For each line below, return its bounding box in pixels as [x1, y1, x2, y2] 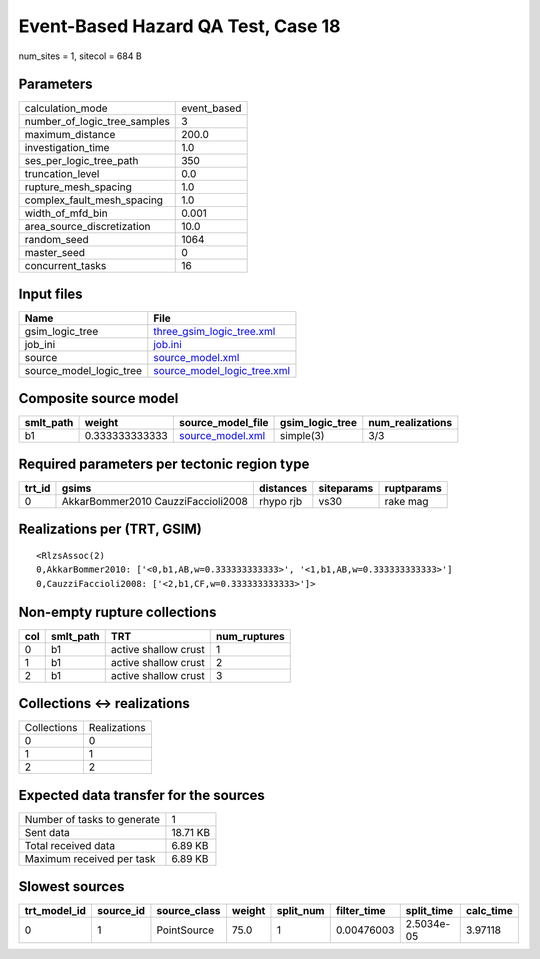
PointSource [156, 923, 215, 937]
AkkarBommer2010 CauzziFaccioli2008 [61, 495, 249, 508]
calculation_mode [24, 101, 109, 115]
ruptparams [384, 481, 442, 495]
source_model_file [178, 416, 269, 430]
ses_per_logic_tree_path [24, 154, 139, 168]
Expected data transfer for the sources [18, 786, 265, 804]
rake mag [384, 495, 429, 508]
